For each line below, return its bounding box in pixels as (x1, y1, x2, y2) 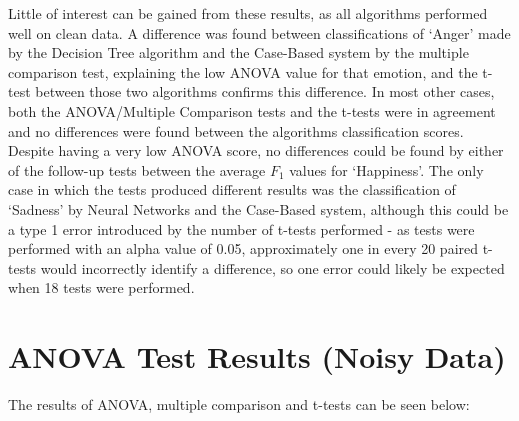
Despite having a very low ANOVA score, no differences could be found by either (8, 140, 504, 161)
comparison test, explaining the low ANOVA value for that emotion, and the (8, 61, 478, 82)
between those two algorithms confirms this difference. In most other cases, (35, 81, 495, 102)
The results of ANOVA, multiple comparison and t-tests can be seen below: (8, 394, 470, 415)
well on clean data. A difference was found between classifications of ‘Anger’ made (8, 22, 511, 43)
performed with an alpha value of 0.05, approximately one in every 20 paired (8, 238, 479, 259)
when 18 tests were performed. (8, 277, 195, 298)
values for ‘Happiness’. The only (289, 159, 484, 180)
